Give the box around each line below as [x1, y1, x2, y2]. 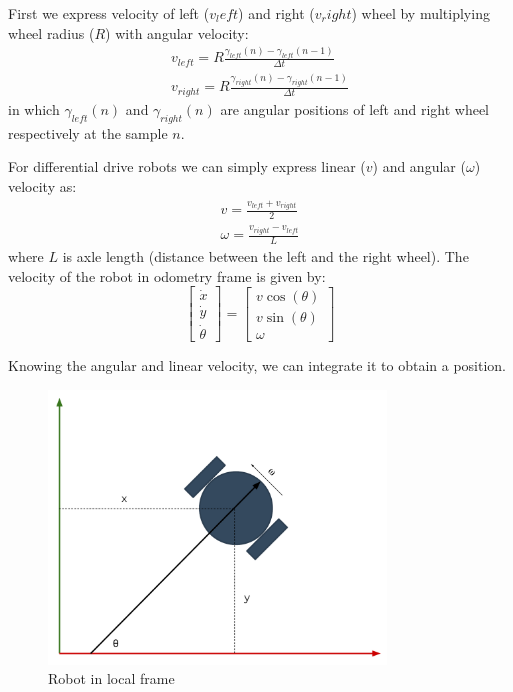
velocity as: [8, 175, 77, 196]
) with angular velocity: [105, 22, 249, 43]
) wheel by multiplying [351, 3, 490, 23]
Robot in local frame [48, 668, 175, 689]
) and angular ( [372, 156, 466, 177]
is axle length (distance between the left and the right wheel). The [62, 246, 469, 267]
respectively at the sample [8, 122, 168, 143]
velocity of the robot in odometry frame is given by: [8, 265, 326, 286]
